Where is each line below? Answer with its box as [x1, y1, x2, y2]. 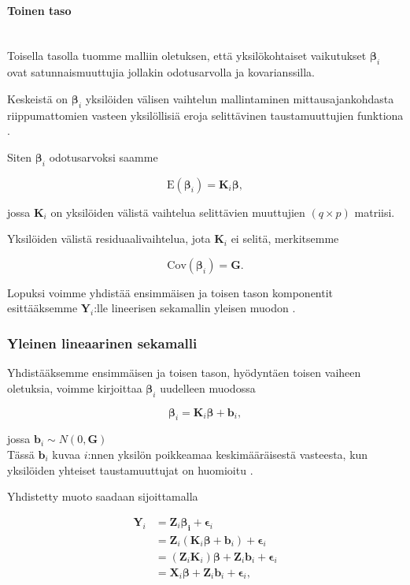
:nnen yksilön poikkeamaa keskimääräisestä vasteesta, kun [87, 445, 368, 462]
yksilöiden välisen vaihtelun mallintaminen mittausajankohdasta [85, 90, 394, 106]
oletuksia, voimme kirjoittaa [7, 379, 142, 396]
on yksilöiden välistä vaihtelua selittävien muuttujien [50, 203, 305, 220]
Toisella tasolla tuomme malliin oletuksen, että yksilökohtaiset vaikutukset [7, 47, 367, 64]
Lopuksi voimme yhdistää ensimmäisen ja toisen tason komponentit [7, 284, 334, 300]
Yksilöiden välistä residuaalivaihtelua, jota [7, 230, 211, 247]
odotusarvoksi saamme [49, 148, 158, 165]
